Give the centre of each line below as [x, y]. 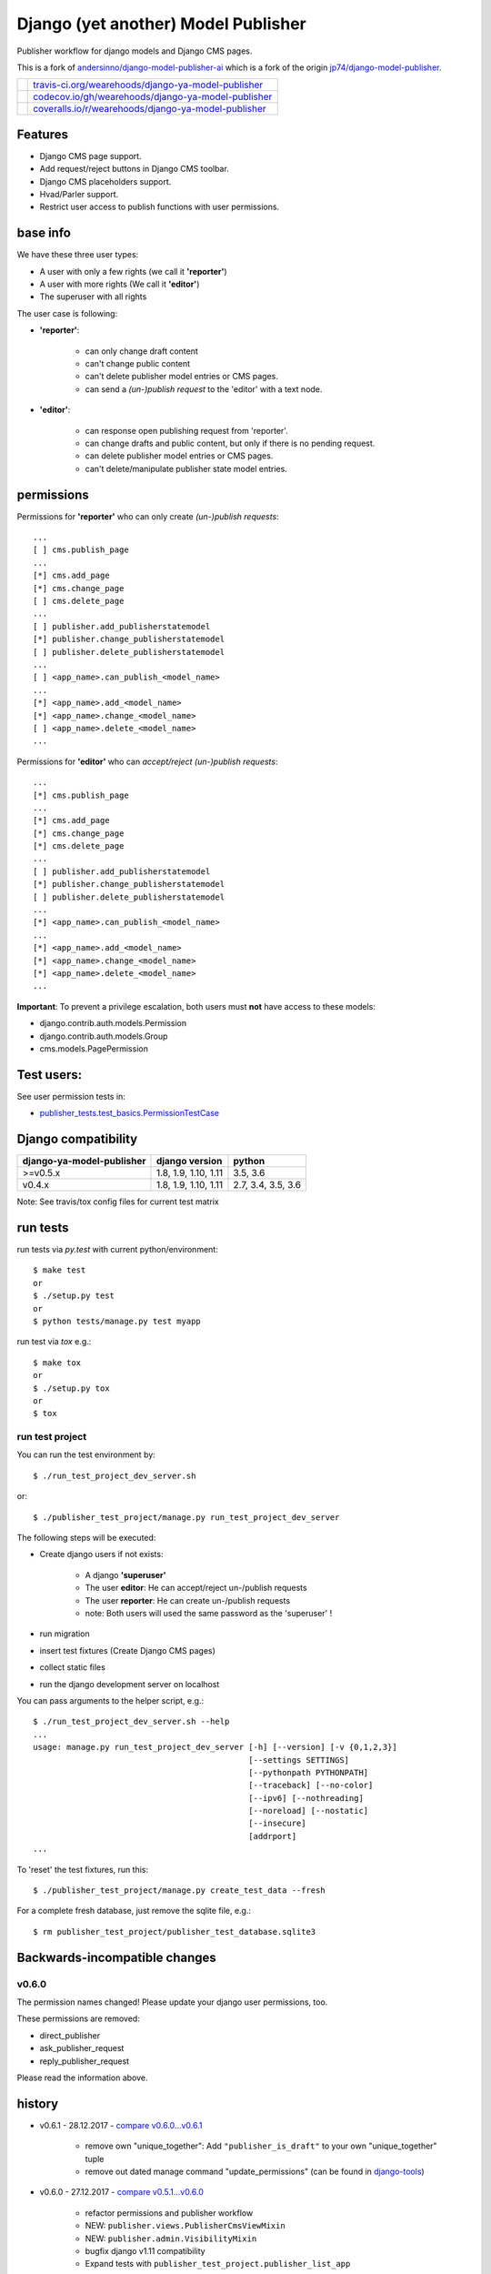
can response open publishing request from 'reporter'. [186, 430]
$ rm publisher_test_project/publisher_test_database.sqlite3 [175, 1932]
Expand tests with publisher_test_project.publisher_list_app [218, 2264]
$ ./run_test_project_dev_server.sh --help [131, 1722]
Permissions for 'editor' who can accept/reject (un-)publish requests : [147, 761]
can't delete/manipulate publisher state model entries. [186, 468]
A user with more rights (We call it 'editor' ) [120, 284]
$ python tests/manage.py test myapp [117, 1321]
